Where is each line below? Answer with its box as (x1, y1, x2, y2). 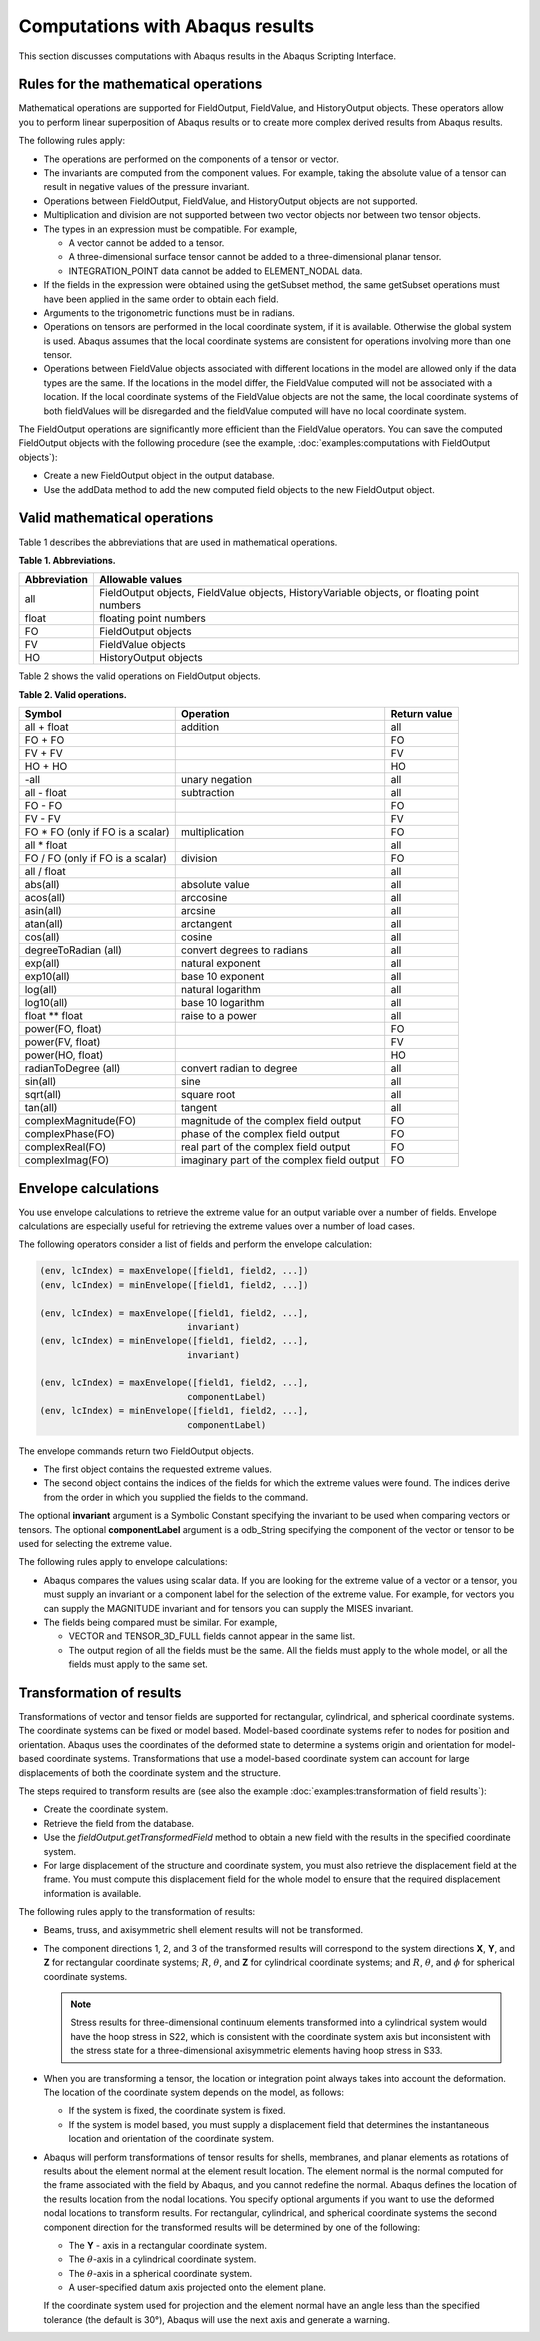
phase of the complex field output (180, 1127, 340, 1141)
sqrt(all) (24, 1088, 62, 1102)
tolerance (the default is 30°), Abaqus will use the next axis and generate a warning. (43, 2313, 390, 2325)
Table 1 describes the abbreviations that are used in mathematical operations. (18, 536, 338, 548)
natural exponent (180, 956, 261, 970)
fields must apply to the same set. (68, 1658, 209, 1670)
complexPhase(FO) (24, 1127, 115, 1141)
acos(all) (24, 891, 66, 905)
